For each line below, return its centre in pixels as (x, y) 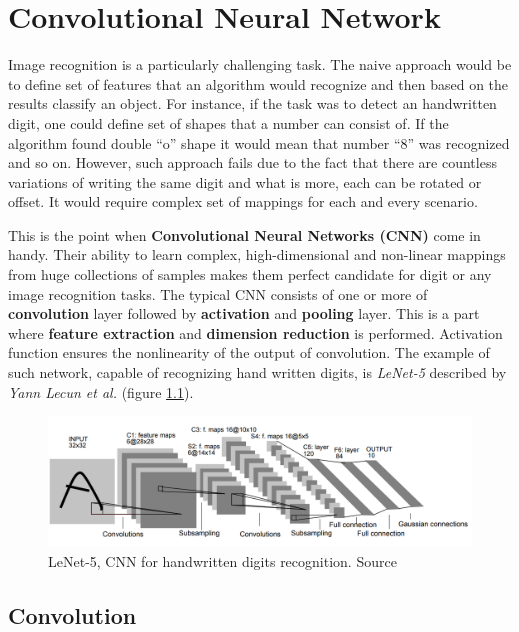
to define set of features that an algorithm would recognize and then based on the (258, 83)
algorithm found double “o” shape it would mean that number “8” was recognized (259, 142)
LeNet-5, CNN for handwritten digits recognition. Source (222, 560)
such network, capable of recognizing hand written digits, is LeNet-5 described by (257, 372)
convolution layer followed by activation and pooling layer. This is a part (244, 313)
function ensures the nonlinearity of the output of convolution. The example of (249, 352)
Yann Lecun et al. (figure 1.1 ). (101, 391)
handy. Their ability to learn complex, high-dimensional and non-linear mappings (257, 254)
